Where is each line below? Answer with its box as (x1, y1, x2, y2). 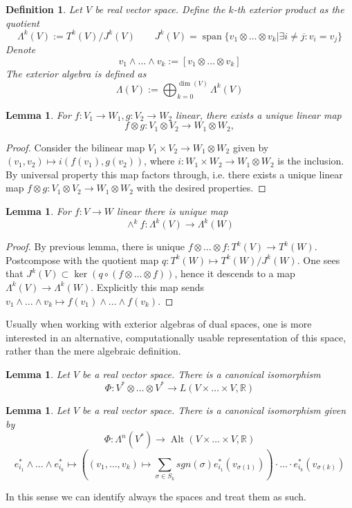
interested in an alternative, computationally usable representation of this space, (6, 330, 346, 344)
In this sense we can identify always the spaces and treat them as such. (6, 489, 306, 503)
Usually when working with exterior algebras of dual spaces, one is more (6, 317, 312, 331)
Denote (6, 42, 36, 57)
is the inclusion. (277, 153, 344, 168)
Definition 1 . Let (6, 2, 82, 16)
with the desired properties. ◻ (136, 180, 266, 195)
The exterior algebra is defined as (6, 66, 147, 80)
